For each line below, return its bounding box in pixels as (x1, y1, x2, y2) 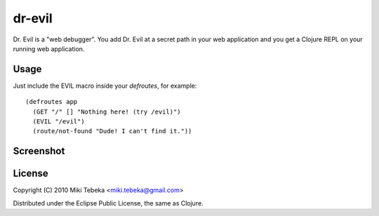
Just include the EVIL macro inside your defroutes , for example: (13, 81, 197, 90)
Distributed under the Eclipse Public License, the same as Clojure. (13, 198, 204, 207)
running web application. (13, 44, 85, 53)
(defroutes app (25, 98, 78, 106)
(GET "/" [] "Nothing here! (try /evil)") (32, 107, 182, 116)
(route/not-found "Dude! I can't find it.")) (32, 127, 192, 135)
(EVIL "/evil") (32, 118, 85, 126)
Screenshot (13, 145, 65, 157)
